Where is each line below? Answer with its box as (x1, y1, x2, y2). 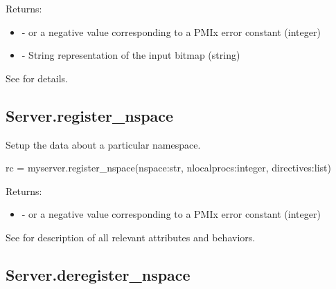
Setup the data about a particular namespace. (6, 137, 201, 151)
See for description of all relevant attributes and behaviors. (6, 230, 256, 244)
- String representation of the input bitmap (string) (21, 48, 240, 62)
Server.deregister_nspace (6, 263, 191, 285)
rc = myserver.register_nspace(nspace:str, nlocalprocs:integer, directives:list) (6, 160, 331, 175)
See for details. (6, 71, 68, 85)
